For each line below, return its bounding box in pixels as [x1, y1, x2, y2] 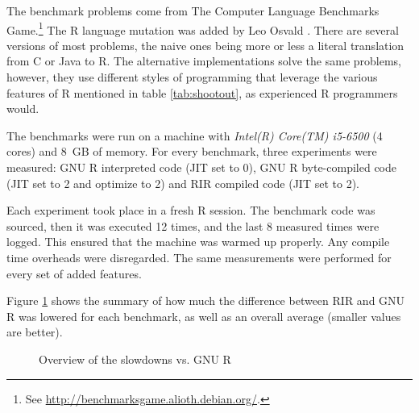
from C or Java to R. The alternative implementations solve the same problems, [6, 52, 402, 69]
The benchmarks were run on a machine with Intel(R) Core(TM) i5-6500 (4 [6, 127, 383, 144]
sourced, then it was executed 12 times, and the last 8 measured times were [6, 217, 380, 234]
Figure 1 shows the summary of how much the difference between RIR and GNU [6, 292, 405, 309]
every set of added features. [6, 265, 142, 282]
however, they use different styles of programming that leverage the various [6, 69, 378, 86]
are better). [6, 323, 63, 340]
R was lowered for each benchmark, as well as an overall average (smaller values [6, 307, 401, 324]
